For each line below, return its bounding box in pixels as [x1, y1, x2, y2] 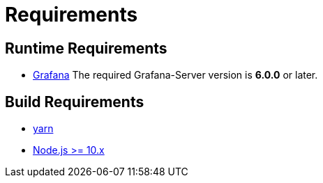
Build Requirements [5, 93, 144, 111]
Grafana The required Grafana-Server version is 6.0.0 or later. [33, 69, 318, 81]
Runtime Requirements [5, 39, 167, 57]
